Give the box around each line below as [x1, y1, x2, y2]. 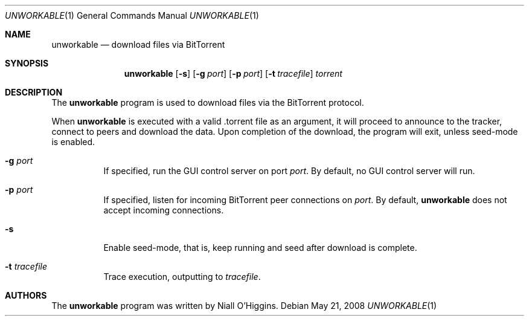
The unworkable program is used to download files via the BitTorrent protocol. [51, 97, 364, 108]
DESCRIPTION [5, 87, 63, 97]
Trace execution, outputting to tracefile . [103, 271, 261, 282]
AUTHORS [5, 290, 47, 300]
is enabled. [51, 137, 95, 147]
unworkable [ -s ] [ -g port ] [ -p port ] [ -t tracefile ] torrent [124, 68, 342, 79]
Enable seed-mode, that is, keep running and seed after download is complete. [103, 242, 417, 253]
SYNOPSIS [5, 58, 49, 68]
